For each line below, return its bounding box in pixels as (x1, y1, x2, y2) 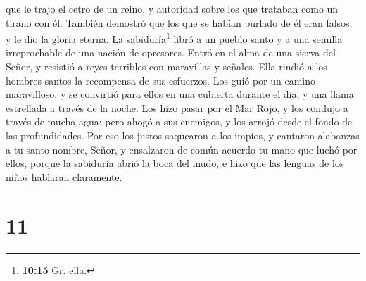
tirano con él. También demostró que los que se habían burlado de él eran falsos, (6, 15, 353, 30)
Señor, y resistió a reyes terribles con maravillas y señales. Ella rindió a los (6, 59, 327, 74)
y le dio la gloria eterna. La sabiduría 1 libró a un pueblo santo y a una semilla (6, 30, 343, 46)
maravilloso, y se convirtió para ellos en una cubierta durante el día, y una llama (6, 87, 354, 101)
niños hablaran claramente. (6, 169, 122, 184)
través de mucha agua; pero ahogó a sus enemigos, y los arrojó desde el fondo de (6, 114, 353, 129)
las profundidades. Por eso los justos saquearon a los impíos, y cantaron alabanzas (6, 128, 360, 142)
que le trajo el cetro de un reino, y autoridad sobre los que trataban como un (6, 1, 339, 15)
